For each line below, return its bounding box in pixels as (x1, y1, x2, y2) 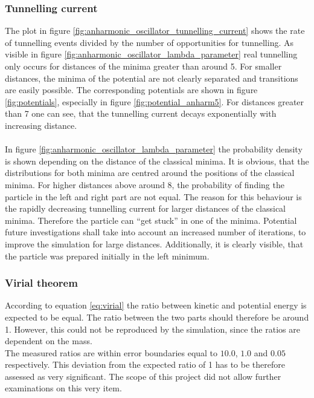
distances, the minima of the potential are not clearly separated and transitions (5, 71, 298, 84)
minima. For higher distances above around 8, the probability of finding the (5, 178, 284, 191)
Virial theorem (5, 275, 78, 290)
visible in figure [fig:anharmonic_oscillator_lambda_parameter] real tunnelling (5, 48, 298, 60)
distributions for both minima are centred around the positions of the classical (5, 166, 295, 179)
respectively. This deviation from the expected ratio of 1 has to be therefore (5, 358, 285, 371)
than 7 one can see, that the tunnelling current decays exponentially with (5, 107, 277, 120)
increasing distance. (5, 119, 77, 131)
